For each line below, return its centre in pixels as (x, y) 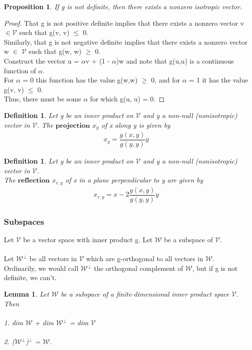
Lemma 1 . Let (26, 294)
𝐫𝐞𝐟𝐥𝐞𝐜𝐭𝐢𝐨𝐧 (34, 181)
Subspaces (24, 221)
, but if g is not (215, 268)
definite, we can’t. (30, 277)
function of (20, 70)
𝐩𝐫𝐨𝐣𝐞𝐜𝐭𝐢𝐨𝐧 (73, 125)
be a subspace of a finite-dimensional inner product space (145, 294)
